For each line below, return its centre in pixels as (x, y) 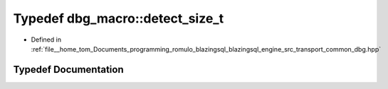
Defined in (46, 40)
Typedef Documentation (68, 70)
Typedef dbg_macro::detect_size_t (119, 18)
